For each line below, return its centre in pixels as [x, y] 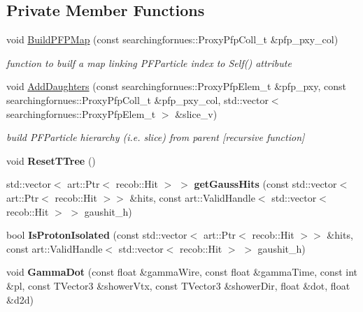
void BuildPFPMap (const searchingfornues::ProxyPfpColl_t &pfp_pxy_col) [172, 39]
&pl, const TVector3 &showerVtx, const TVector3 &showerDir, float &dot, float [178, 285]
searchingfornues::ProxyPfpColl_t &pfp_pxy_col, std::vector [137, 99]
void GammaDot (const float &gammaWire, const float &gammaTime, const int [182, 272]
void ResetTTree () [51, 160]
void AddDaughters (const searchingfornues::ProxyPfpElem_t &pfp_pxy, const [176, 86]
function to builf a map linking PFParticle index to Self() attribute [149, 62]
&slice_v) [196, 113]
